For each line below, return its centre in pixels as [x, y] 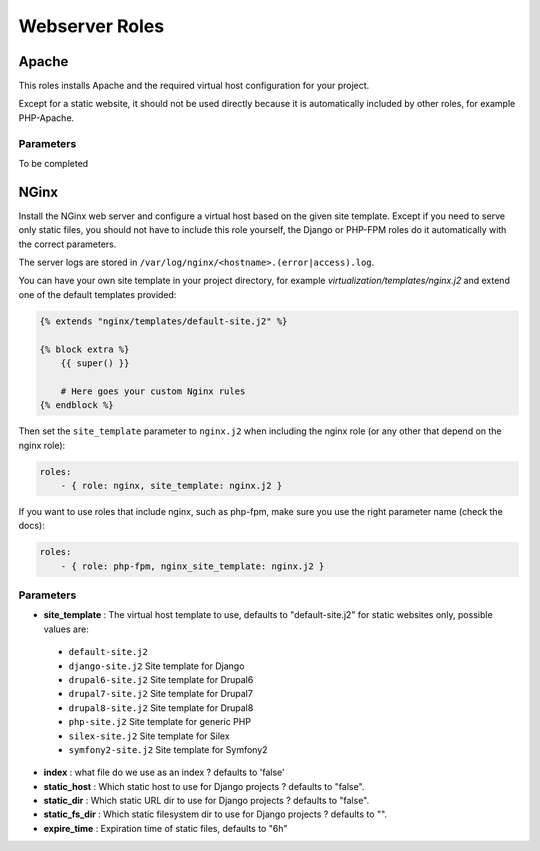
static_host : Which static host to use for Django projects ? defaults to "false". [204, 786]
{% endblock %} [76, 405]
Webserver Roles [91, 26]
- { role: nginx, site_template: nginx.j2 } [171, 485]
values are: [66, 629]
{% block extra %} [84, 349]
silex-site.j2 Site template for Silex [149, 736]
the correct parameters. [67, 244]
